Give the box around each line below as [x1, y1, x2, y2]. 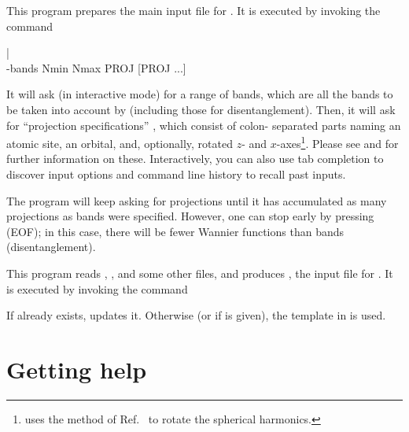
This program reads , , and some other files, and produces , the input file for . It [6, 264, 393, 281]
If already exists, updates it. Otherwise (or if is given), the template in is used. [6, 307, 386, 323]
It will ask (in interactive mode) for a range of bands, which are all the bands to [6, 86, 393, 102]
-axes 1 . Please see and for [276, 133, 399, 151]
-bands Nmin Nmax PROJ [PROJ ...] [6, 59, 186, 76]
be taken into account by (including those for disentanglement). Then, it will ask [6, 101, 396, 117]
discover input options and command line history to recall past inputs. [6, 166, 346, 182]
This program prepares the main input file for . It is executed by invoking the [6, 2, 381, 18]
